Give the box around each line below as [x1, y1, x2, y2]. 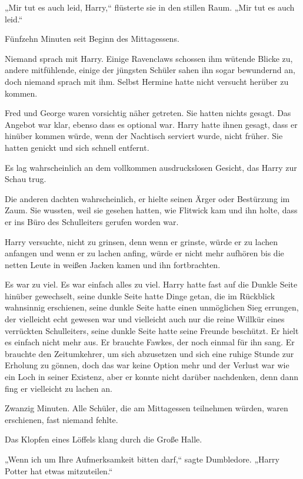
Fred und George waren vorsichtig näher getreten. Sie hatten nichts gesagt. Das [5, 107, 291, 119]
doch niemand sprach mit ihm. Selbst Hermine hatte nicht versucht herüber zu [5, 75, 289, 87]
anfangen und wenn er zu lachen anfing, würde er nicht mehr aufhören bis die [5, 247, 284, 259]
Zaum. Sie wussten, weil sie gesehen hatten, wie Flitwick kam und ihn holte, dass [5, 204, 298, 216]
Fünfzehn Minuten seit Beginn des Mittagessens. [5, 32, 179, 45]
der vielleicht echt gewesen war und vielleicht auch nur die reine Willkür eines [5, 313, 285, 325]
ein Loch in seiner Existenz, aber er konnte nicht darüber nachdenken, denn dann [5, 371, 298, 383]
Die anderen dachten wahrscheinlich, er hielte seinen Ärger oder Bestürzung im [5, 192, 290, 204]
